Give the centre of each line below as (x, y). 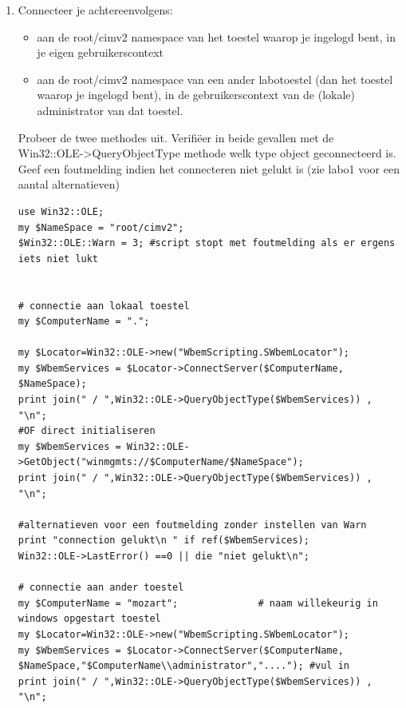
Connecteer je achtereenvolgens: (95, 10)
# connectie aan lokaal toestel (104, 306)
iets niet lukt (58, 259)
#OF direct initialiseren (87, 431)
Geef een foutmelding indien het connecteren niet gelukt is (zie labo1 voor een (209, 168)
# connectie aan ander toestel (101, 588)
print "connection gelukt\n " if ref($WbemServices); (164, 541)
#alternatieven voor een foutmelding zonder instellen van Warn (192, 525)
